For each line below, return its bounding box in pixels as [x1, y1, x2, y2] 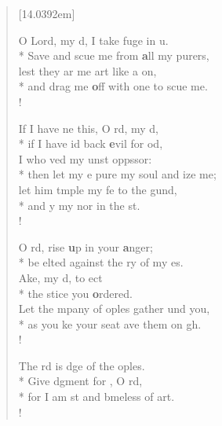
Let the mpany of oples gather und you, [18, 300, 210, 317]
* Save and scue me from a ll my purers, [18, 47, 209, 64]
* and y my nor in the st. [18, 196, 140, 213]
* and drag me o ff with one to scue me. [18, 78, 208, 94]
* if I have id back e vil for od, [18, 135, 163, 152]
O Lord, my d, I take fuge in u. [18, 31, 169, 48]
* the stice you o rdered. [18, 285, 133, 301]
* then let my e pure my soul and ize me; [18, 166, 217, 182]
